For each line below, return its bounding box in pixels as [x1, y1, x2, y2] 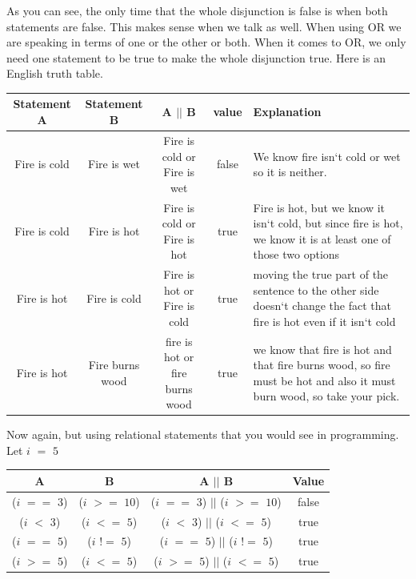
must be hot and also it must [253, 372, 396, 388]
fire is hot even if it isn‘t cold [253, 312, 396, 329]
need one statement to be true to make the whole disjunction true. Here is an [6, 49, 386, 66]
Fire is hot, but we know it [253, 199, 386, 215]
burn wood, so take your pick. [253, 388, 400, 404]
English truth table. [6, 65, 103, 82]
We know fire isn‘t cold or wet [253, 147, 401, 164]
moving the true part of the [253, 266, 389, 283]
